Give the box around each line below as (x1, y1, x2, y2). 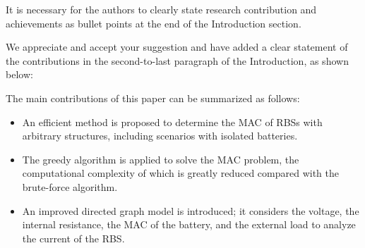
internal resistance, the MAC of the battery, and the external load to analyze (22, 217, 356, 232)
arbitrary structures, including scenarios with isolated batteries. (22, 128, 298, 143)
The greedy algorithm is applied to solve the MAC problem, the (22, 151, 299, 166)
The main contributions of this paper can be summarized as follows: (6, 90, 300, 105)
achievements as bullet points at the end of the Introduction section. (6, 15, 301, 30)
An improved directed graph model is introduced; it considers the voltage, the (22, 203, 359, 218)
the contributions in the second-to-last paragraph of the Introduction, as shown (6, 53, 349, 68)
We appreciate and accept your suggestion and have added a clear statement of (6, 39, 348, 54)
